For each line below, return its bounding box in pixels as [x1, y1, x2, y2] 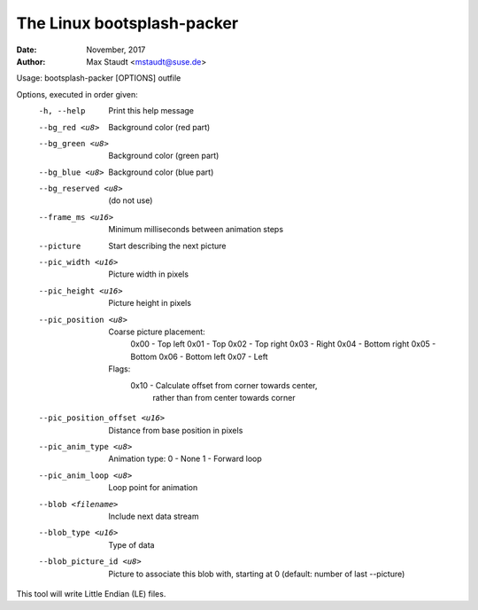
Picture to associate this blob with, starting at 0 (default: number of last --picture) [108, 568, 405, 579]
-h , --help [38, 106, 86, 116]
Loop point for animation [108, 482, 198, 493]
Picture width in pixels [108, 269, 189, 279]
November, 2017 [86, 44, 146, 55]
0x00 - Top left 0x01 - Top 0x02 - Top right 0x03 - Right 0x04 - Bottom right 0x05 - [130, 339, 436, 349]
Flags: [108, 364, 131, 374]
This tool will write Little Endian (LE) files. [16, 589, 166, 598]
